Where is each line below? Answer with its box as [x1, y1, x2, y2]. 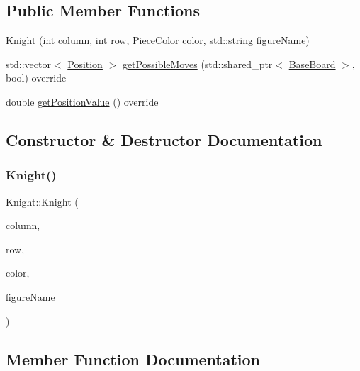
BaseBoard [288, 56, 336, 71]
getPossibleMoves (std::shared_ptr [122, 56, 273, 71]
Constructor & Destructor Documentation [6, 128, 322, 150]
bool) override [6, 70, 67, 85]
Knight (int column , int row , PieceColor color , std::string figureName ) [6, 33, 310, 48]
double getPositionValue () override [6, 94, 159, 109]
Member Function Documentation [6, 348, 261, 370]
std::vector [6, 56, 51, 71]
